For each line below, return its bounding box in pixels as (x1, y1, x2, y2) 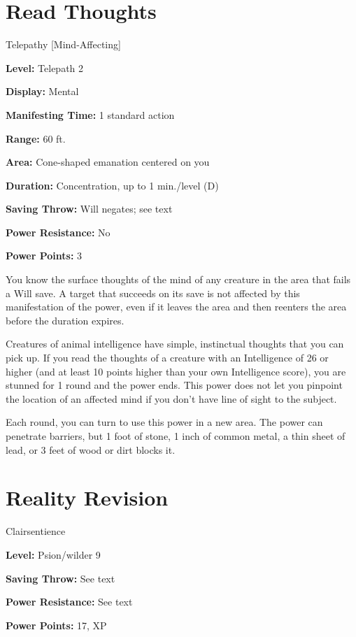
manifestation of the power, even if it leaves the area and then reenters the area (6, 299, 347, 314)
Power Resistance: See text (6, 594, 133, 609)
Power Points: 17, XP (6, 617, 107, 632)
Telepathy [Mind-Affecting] (6, 37, 121, 52)
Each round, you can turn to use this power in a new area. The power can (6, 415, 323, 429)
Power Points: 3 (6, 248, 83, 263)
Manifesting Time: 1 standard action (6, 107, 175, 122)
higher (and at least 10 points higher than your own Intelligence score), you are (6, 364, 346, 378)
